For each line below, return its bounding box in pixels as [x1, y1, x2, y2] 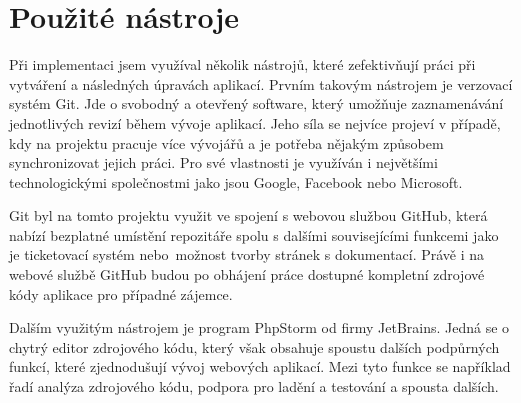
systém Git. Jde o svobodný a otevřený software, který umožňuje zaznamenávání [9, 93, 504, 114]
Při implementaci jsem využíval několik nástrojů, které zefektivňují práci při [9, 54, 476, 75]
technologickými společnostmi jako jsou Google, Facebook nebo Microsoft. [9, 171, 463, 192]
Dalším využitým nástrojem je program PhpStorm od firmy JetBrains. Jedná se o [9, 317, 510, 338]
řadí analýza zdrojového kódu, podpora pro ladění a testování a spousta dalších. [9, 376, 499, 397]
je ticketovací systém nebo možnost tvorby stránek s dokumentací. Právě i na [9, 244, 485, 265]
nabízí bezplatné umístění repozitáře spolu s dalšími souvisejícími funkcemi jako [9, 224, 499, 245]
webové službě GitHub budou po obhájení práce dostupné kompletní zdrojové [9, 264, 485, 285]
